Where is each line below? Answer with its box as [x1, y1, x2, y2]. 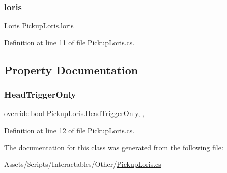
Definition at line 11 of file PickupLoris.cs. [4, 37, 135, 47]
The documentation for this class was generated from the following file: [4, 142, 223, 152]
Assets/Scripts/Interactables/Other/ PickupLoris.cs [4, 159, 161, 169]
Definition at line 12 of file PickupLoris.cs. [4, 125, 135, 135]
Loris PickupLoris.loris [4, 20, 74, 31]
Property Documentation [4, 62, 138, 77]
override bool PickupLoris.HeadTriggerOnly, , [4, 108, 144, 119]
